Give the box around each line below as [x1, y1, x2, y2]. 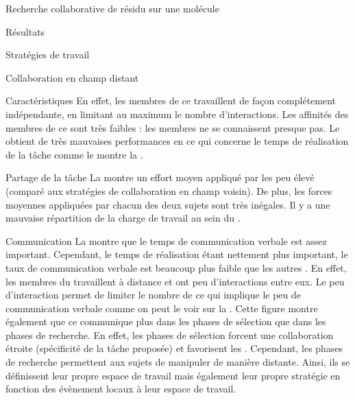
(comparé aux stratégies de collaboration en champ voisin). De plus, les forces [5, 183, 332, 198]
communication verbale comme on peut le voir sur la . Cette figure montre [5, 301, 318, 315]
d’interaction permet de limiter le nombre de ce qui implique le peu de [5, 287, 302, 302]
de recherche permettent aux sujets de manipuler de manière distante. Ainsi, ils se [5, 355, 350, 369]
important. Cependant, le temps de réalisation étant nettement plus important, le [5, 247, 348, 261]
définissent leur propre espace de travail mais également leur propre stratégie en [5, 368, 341, 382]
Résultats [5, 24, 45, 38]
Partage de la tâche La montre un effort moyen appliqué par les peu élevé [5, 170, 315, 185]
